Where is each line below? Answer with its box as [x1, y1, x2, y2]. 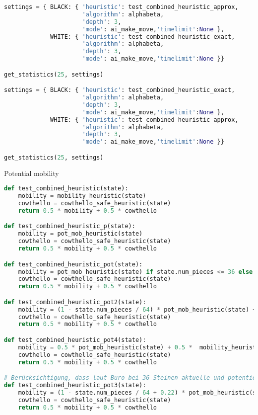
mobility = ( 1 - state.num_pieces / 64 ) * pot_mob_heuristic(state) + [18, 306, 257, 313]
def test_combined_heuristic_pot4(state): [4, 336, 146, 343]
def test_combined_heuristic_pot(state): [4, 260, 143, 268]
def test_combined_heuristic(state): [4, 185, 129, 192]
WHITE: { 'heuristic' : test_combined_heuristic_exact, [50, 33, 235, 40]
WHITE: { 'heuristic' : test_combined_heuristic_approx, [50, 116, 239, 123]
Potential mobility [4, 167, 59, 178]
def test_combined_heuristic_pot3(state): [4, 381, 146, 389]
